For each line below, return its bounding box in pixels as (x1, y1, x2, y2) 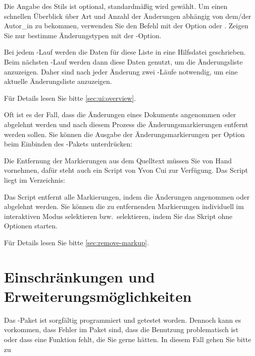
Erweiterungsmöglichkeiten (4, 285, 192, 306)
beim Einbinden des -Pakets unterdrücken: (4, 139, 133, 149)
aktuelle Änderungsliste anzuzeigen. (4, 76, 112, 86)
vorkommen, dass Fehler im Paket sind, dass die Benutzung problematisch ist (4, 324, 239, 335)
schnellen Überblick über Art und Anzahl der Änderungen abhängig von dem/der (4, 10, 252, 21)
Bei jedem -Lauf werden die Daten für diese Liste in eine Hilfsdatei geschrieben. (4, 47, 246, 57)
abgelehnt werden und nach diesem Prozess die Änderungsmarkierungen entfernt (4, 119, 249, 129)
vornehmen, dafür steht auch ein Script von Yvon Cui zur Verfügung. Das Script (4, 165, 248, 175)
